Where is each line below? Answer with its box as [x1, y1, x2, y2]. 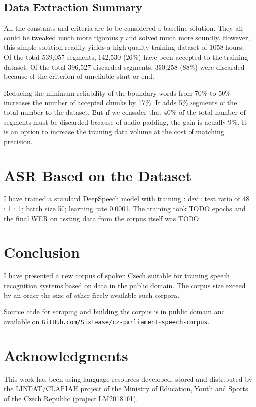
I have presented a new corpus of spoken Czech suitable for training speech [4, 270, 230, 281]
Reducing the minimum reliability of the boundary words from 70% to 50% [4, 87, 231, 98]
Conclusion [4, 242, 80, 262]
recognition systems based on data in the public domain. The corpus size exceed [4, 280, 246, 290]
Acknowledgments [4, 345, 128, 365]
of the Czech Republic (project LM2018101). [4, 393, 138, 403]
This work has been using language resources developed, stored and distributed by [4, 373, 252, 384]
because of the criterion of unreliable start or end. [4, 71, 154, 81]
